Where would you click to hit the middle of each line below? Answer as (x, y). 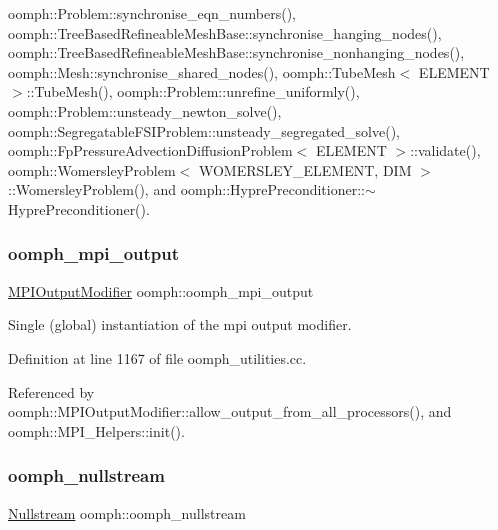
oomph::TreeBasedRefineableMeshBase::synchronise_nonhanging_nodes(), (236, 52)
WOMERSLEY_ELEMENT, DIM (305, 169)
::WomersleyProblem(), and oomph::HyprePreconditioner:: (186, 189)
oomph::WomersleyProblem (92, 169)
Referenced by (51, 391)
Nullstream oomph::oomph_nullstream (127, 512)
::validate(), (445, 150)
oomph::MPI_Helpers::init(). (96, 430)
